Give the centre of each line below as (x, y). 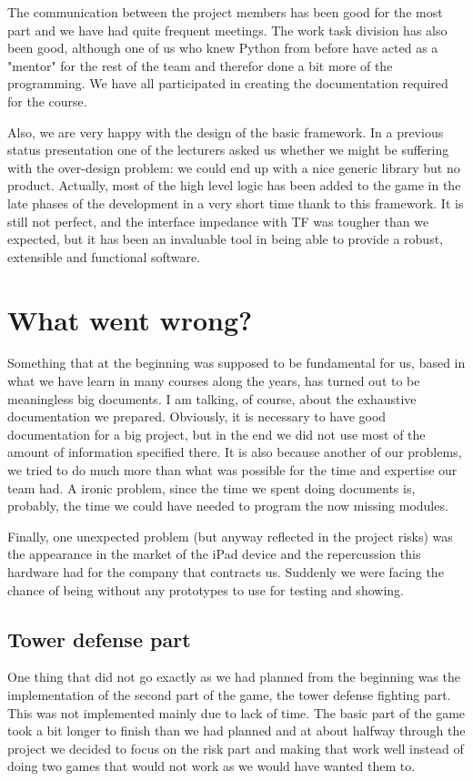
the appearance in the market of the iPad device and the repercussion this (214, 554)
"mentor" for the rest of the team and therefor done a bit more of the (200, 65)
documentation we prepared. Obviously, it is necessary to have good (197, 416)
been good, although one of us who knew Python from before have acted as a (223, 48)
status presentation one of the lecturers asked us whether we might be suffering (228, 150)
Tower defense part (99, 639)
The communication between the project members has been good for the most (225, 12)
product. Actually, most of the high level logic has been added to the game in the (234, 185)
